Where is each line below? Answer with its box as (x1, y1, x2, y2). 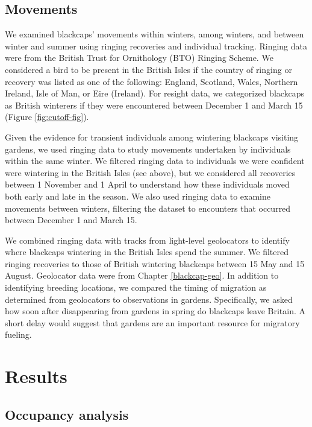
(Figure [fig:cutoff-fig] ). (5, 110, 89, 123)
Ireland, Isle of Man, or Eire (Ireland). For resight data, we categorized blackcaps (5, 87, 305, 100)
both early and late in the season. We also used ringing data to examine (5, 189, 270, 202)
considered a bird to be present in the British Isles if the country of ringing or (5, 63, 292, 75)
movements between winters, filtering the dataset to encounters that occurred (5, 201, 291, 214)
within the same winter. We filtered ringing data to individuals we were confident (5, 154, 305, 167)
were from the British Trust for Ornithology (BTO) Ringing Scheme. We (5, 51, 273, 64)
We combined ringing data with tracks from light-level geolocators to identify (5, 233, 290, 246)
